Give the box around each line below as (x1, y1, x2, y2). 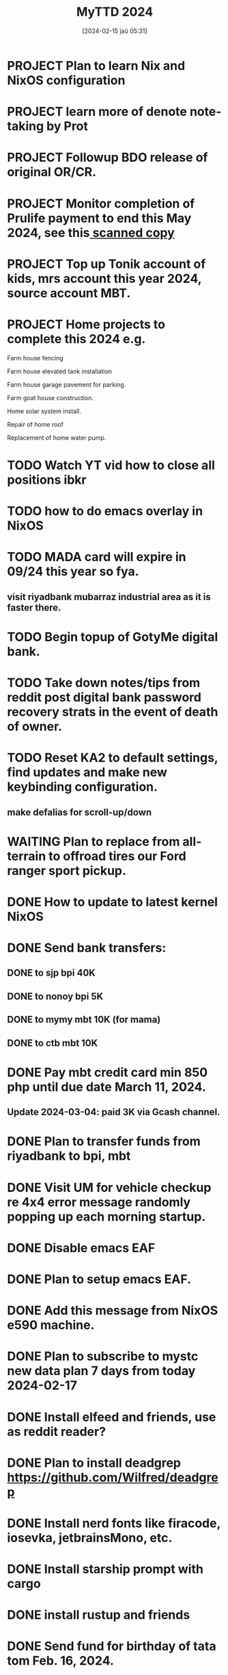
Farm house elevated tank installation (7, 367, 113, 375)
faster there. (7, 601, 61, 613)
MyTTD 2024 (76, 4, 154, 20)
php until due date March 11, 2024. (7, 1079, 206, 1095)
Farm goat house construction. (7, 393, 94, 401)
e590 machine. (7, 1317, 95, 1333)
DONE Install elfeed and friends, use (7, 1409, 216, 1425)
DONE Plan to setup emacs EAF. (7, 1271, 191, 1287)
